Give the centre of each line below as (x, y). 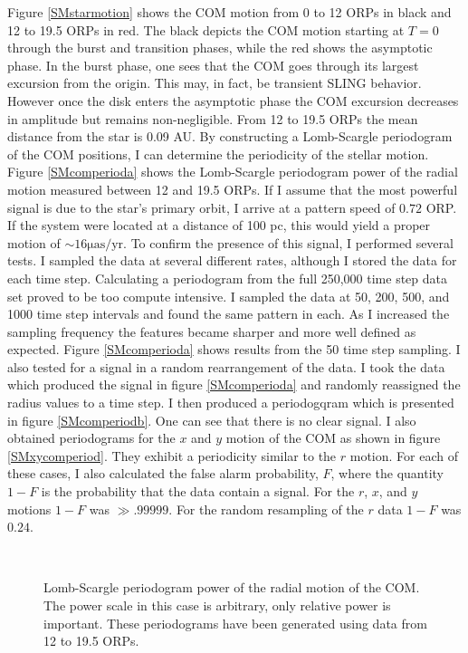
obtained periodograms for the (91, 438)
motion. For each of (404, 455)
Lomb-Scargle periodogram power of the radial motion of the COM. (232, 587)
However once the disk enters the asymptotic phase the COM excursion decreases (233, 100)
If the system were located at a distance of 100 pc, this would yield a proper (219, 225)
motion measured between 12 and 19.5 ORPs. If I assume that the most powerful (233, 189)
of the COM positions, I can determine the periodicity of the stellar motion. (218, 154)
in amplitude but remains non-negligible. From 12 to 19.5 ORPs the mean (213, 118)
